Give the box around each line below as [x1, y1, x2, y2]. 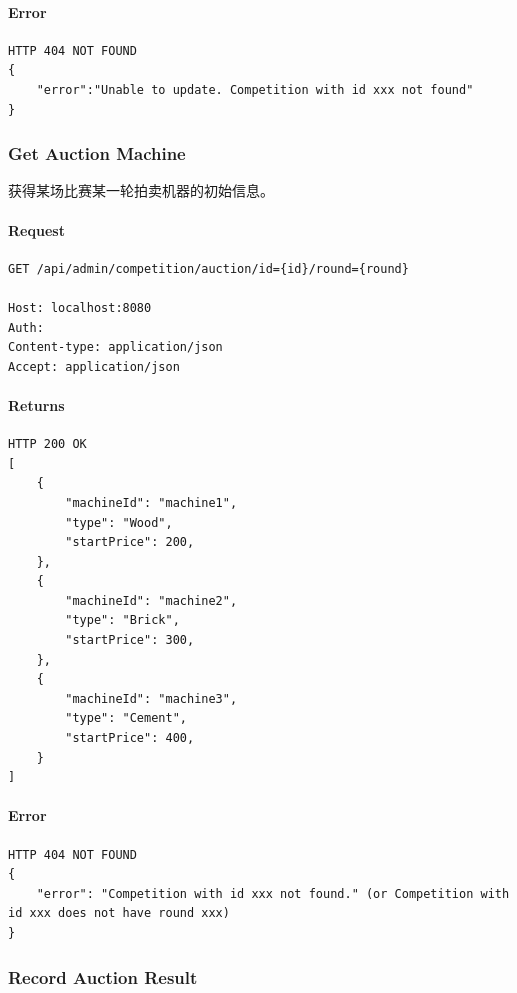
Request [8, 219, 65, 240]
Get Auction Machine [8, 141, 186, 166]
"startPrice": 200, [65, 535, 195, 550]
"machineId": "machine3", [65, 691, 238, 706]
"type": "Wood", [65, 515, 173, 530]
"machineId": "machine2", [65, 593, 238, 608]
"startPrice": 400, [65, 731, 195, 746]
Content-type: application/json [8, 340, 223, 355]
